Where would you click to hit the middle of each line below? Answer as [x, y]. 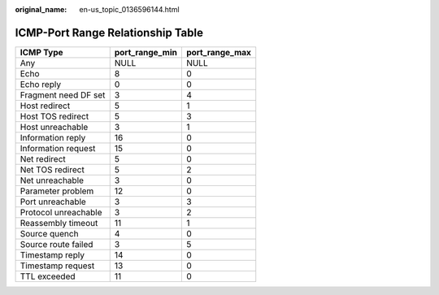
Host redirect [45, 106]
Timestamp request [57, 266]
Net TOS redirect [52, 169]
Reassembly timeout [59, 223]
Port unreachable [53, 202]
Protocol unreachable [61, 212]
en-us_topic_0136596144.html [129, 9]
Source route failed [57, 244]
